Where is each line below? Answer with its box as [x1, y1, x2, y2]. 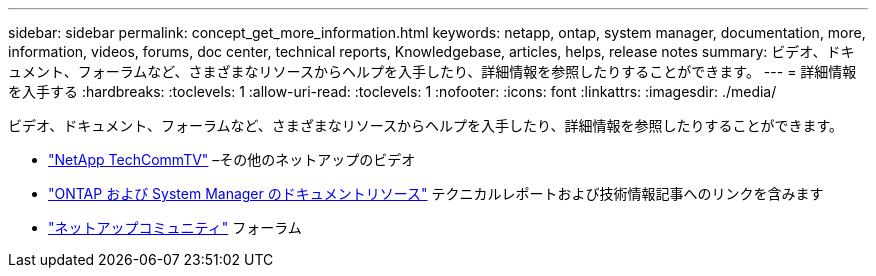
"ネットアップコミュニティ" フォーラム [48, 219, 302, 236]
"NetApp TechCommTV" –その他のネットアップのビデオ [48, 151, 416, 168]
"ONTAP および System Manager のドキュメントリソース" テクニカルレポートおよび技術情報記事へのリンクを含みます [48, 185, 824, 202]
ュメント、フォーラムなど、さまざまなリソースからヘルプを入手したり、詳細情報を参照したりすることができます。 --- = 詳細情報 [8, 63, 857, 80]
